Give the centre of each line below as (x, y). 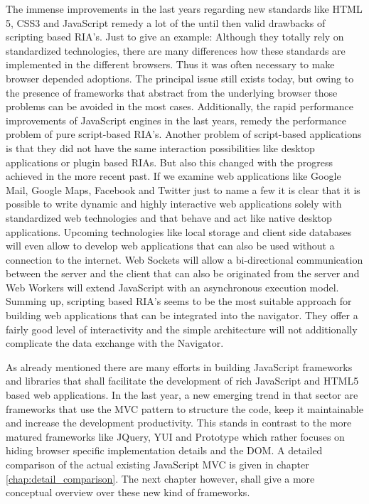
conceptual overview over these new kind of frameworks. (128, 492)
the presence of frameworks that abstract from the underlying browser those (172, 92)
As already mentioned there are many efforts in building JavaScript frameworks (179, 366)
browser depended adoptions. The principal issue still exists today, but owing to (180, 78)
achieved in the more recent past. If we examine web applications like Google (173, 176)
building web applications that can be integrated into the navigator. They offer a (182, 315)
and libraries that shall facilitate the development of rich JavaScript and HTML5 (182, 381)
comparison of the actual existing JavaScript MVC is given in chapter (157, 464)
